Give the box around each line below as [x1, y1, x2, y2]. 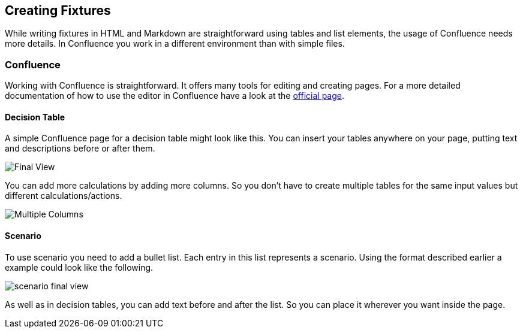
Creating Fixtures [5, 3, 111, 18]
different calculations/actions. [5, 190, 122, 201]
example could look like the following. [5, 262, 154, 273]
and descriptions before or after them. [5, 143, 155, 154]
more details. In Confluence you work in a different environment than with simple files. [5, 38, 345, 49]
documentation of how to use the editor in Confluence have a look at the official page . [5, 90, 345, 101]
